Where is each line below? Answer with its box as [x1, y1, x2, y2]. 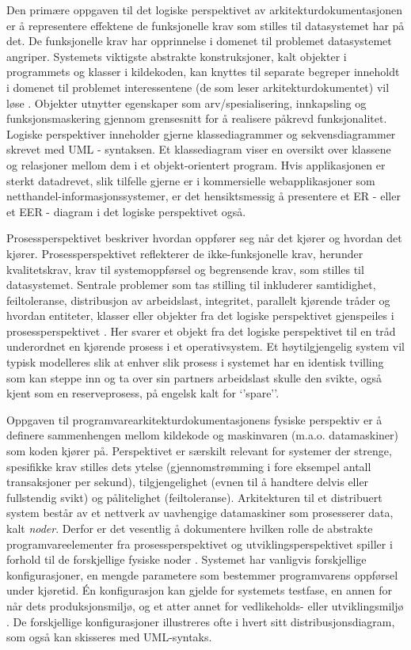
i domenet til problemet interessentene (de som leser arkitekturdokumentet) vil [6, 78, 390, 95]
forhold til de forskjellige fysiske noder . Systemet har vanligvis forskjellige [6, 551, 367, 568]
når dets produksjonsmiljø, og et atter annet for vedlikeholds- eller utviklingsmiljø [6, 597, 404, 614]
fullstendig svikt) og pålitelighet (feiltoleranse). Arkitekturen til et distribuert [6, 488, 382, 505]
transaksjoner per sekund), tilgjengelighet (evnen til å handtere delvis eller [6, 473, 369, 490]
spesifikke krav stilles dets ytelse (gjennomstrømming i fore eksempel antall [6, 458, 371, 474]
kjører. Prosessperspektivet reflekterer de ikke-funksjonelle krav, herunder [6, 245, 363, 261]
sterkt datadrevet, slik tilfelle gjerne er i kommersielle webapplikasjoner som [6, 172, 375, 188]
